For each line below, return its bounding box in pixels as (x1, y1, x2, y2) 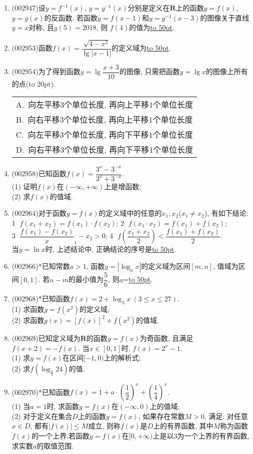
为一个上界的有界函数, (177, 430, 249, 440)
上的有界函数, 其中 (152, 420, 213, 431)
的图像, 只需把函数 (119, 66, 180, 77)
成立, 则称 (88, 420, 121, 431)
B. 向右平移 (15, 114, 60, 126)
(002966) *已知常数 (11, 261, 70, 271)
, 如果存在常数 (138, 410, 185, 421)
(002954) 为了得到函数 (11, 66, 80, 77)
